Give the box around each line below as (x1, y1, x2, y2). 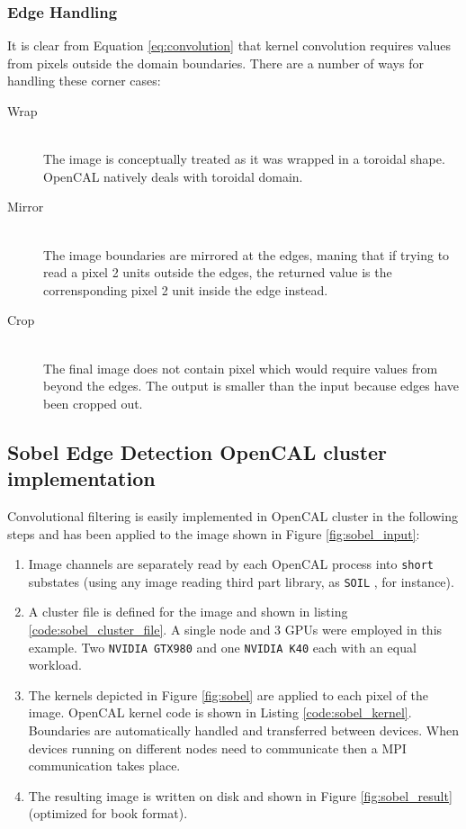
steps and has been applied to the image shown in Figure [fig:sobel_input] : (7, 524, 420, 543)
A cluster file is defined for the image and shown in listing (28, 602, 348, 621)
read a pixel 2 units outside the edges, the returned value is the (43, 263, 392, 282)
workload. (28, 655, 82, 674)
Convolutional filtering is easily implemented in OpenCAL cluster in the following (7, 506, 459, 525)
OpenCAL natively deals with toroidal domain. (43, 167, 303, 185)
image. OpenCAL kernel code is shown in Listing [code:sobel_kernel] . (28, 703, 412, 722)
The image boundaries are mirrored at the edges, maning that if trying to (43, 245, 450, 264)
